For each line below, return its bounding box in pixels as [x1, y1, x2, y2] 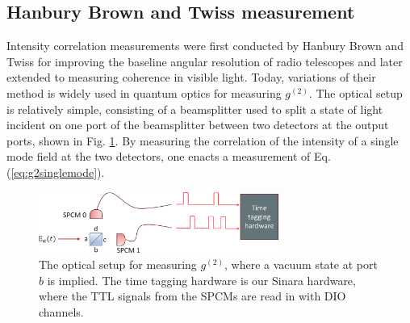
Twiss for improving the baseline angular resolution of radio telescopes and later [6, 52, 403, 69]
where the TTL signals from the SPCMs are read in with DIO [39, 287, 346, 304]
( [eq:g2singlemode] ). [6, 163, 105, 180]
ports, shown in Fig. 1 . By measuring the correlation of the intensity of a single [6, 132, 399, 149]
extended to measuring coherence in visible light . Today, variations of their [6, 69, 376, 86]
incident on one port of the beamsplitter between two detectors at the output [6, 116, 389, 133]
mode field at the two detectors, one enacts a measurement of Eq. [6, 148, 331, 165]
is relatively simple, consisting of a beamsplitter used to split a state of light [6, 100, 383, 117]
